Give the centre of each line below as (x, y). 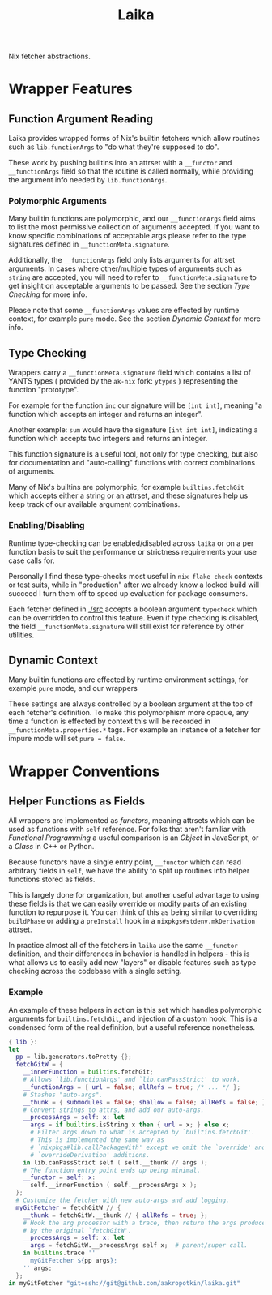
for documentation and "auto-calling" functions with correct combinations (132, 463)
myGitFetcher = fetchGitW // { (68, 1207)
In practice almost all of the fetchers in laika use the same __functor (123, 946)
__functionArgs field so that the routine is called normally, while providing (131, 171)
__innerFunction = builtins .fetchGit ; (88, 1072)
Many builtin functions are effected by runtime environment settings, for (128, 680)
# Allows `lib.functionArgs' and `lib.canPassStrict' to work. (132, 1080)
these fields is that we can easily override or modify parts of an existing (127, 904)
